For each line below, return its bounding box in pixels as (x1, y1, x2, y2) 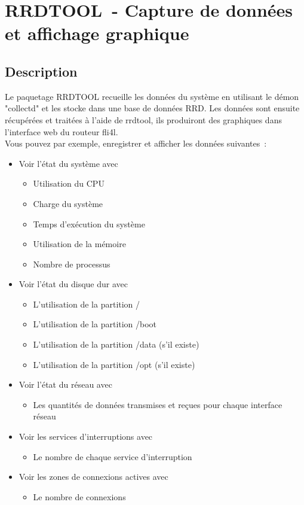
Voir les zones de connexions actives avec (19, 470, 168, 483)
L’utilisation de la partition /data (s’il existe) (33, 338, 199, 351)
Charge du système (33, 197, 103, 209)
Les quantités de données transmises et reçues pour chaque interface (33, 398, 282, 410)
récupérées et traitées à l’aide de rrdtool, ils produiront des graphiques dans (5, 113, 282, 126)
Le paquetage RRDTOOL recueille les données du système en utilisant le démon (5, 90, 299, 102)
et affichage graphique (5, 21, 189, 45)
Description (5, 62, 78, 80)
